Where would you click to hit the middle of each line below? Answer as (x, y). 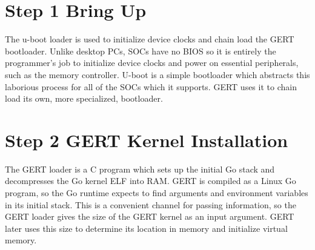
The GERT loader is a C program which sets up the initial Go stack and (140, 169)
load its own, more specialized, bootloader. (84, 98)
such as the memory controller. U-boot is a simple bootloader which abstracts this (157, 74)
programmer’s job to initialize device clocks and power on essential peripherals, (152, 63)
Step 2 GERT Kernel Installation (147, 140)
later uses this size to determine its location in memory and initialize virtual (146, 228)
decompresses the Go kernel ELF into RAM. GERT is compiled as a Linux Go (151, 181)
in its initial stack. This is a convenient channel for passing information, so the (151, 204)
